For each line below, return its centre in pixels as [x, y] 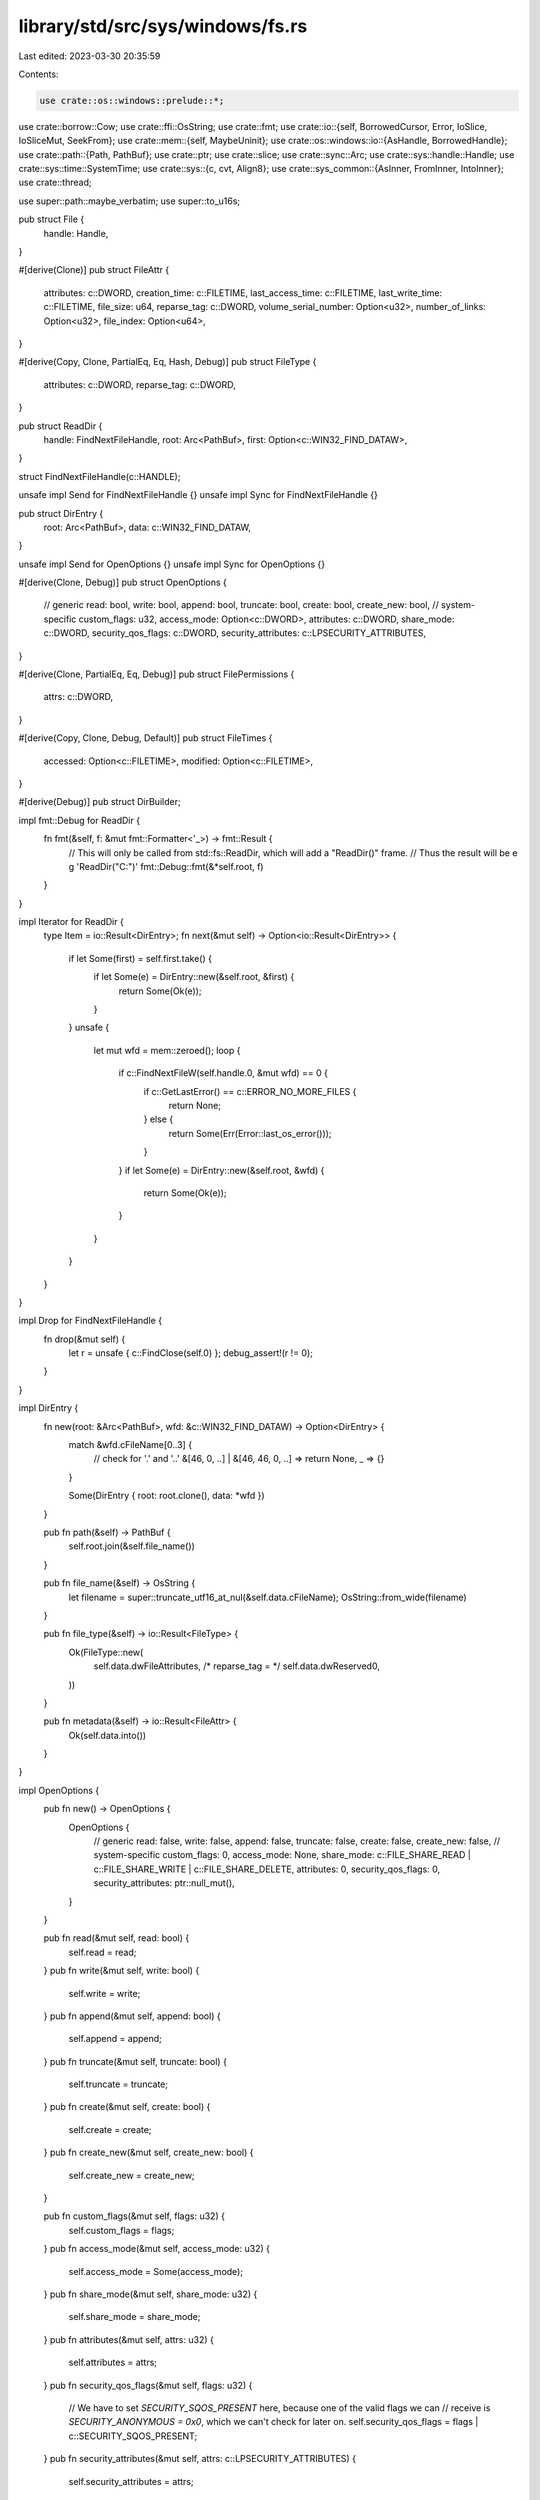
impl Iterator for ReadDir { [71, 922]
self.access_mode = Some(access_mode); [156, 2271]
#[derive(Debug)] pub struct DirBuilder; [99, 802]
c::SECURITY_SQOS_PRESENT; [133, 2436]
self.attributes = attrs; [113, 2362]
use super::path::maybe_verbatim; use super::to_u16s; [129, 201]
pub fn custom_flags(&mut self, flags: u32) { [134, 2216]
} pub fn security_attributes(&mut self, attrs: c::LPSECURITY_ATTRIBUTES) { [200, 2459]
